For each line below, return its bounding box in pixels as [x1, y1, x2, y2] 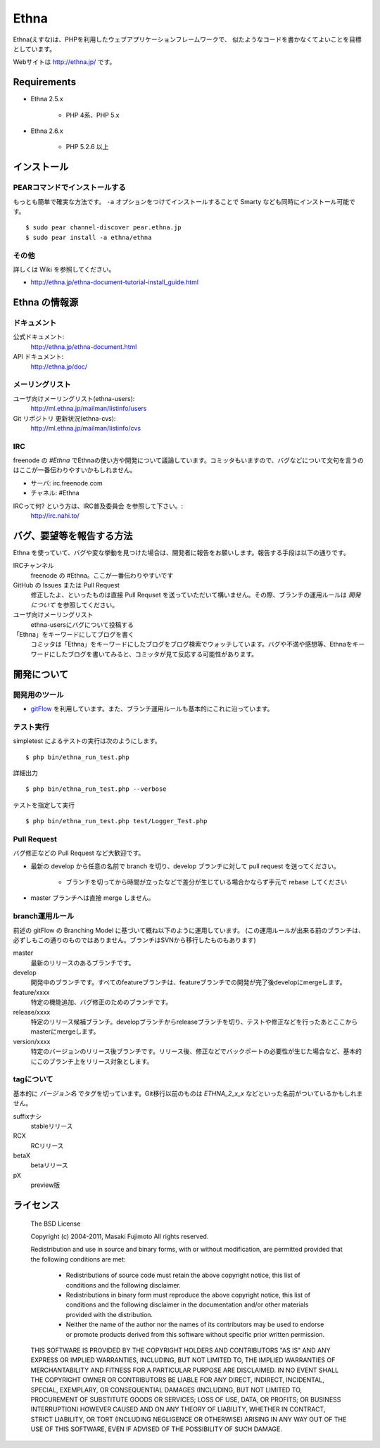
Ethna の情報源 [13, 296, 79, 309]
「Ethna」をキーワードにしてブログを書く [13, 630, 134, 639]
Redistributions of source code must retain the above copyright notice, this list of [65, 1271, 300, 1280]
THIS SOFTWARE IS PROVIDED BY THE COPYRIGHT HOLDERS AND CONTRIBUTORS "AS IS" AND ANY [30, 1346, 331, 1354]
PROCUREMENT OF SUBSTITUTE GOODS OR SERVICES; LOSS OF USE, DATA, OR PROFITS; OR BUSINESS [30, 1395, 341, 1404]
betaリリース [30, 1161, 68, 1169]
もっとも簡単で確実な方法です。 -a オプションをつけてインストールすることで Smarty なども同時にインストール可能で [13, 197, 355, 205]
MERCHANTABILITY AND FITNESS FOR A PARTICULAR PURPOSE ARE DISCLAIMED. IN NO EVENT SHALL [30, 1366, 339, 1374]
